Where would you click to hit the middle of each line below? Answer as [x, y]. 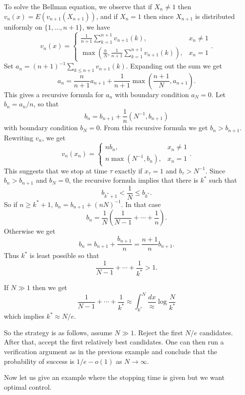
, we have [96, 26]
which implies [24, 316]
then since [159, 16]
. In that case [141, 204]
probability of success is [39, 361]
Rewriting [19, 137]
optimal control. [28, 386]
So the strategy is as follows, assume [58, 332]
